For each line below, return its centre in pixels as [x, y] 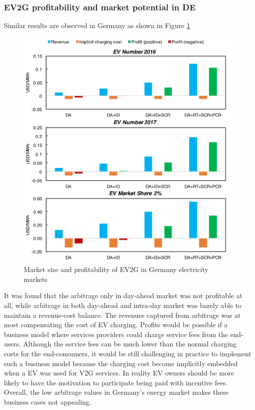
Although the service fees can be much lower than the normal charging [130, 344]
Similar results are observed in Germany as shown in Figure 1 [97, 25]
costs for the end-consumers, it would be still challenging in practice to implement [128, 354]
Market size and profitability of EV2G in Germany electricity [116, 269]
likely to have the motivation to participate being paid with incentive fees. [116, 382]
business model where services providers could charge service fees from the [116, 334]
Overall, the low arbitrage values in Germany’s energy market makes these [116, 392]
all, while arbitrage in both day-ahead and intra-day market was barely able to [123, 305]
